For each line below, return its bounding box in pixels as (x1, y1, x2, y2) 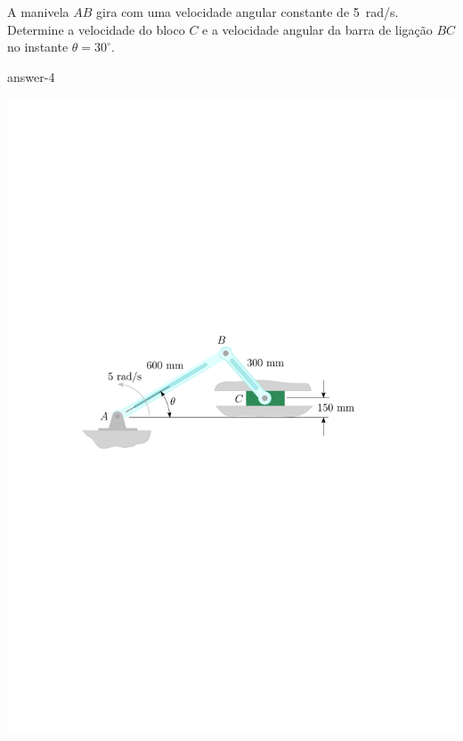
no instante (7, 37, 69, 56)
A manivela (7, 3, 69, 20)
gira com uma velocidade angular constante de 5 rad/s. (96, 3, 399, 20)
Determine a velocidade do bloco (7, 20, 185, 38)
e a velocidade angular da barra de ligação (202, 20, 433, 38)
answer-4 (7, 67, 55, 85)
